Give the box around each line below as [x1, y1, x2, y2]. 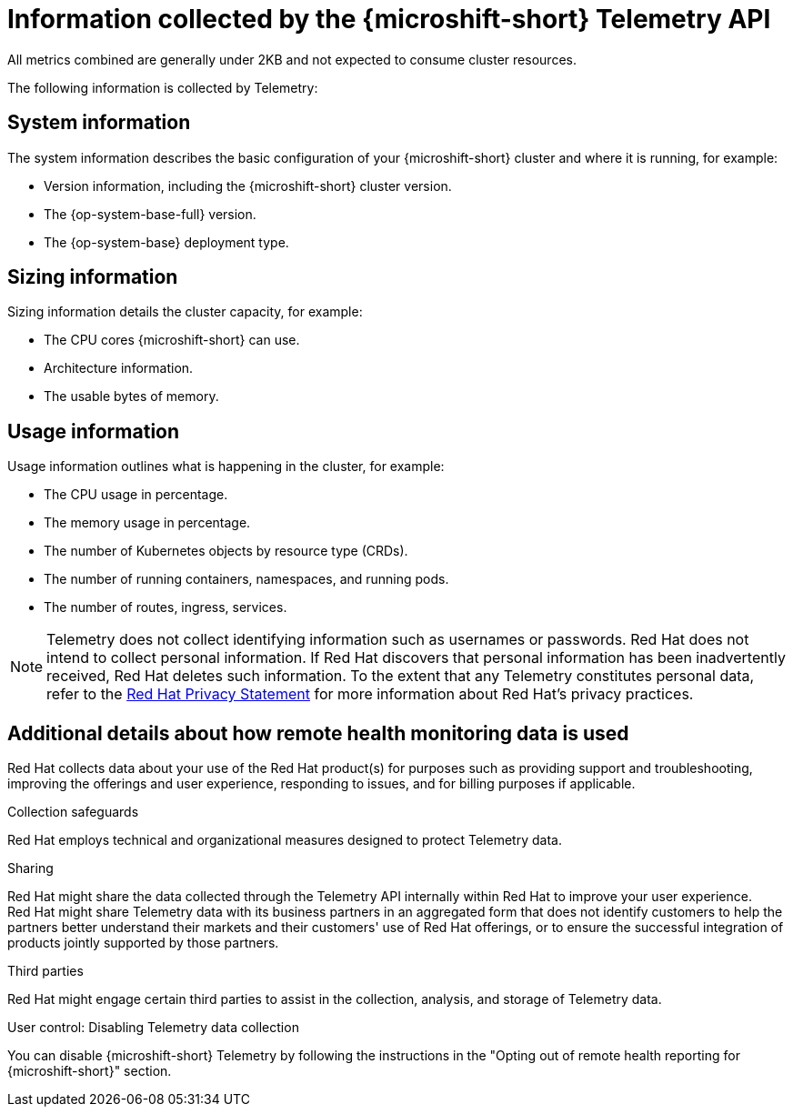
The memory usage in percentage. [44, 515, 251, 531]
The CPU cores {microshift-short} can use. [44, 332, 300, 348]
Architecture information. [44, 360, 194, 376]
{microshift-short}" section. [7, 1063, 172, 1079]
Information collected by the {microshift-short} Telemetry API [7, 4, 771, 35]
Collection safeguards [7, 804, 139, 820]
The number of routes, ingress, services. [44, 599, 287, 616]
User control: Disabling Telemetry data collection [7, 1019, 299, 1036]
